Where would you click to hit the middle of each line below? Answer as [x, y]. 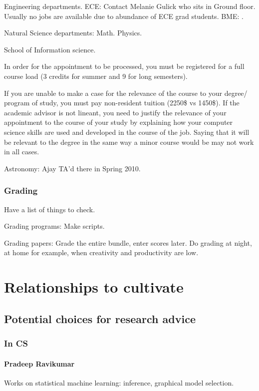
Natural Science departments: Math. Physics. [73, 33]
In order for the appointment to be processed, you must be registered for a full [124, 66]
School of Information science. [50, 49]
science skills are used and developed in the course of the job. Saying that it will [127, 132]
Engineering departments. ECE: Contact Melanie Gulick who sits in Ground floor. [130, 6]
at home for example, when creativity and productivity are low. [101, 252]
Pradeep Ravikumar [39, 363]
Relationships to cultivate [94, 287]
